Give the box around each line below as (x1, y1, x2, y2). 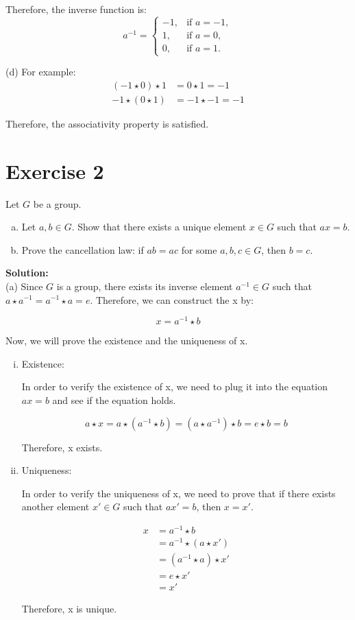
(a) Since (5, 278, 43, 293)
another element (21, 499, 90, 514)
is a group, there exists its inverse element (56, 278, 233, 293)
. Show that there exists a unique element (71, 219, 247, 234)
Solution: (5, 265, 49, 280)
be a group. (33, 196, 82, 211)
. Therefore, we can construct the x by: (90, 292, 254, 307)
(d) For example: (5, 64, 76, 79)
